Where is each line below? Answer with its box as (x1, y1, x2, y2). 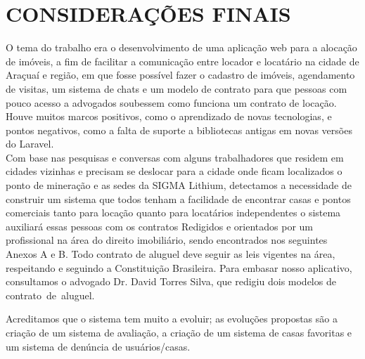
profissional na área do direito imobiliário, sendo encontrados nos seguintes (6, 233, 328, 247)
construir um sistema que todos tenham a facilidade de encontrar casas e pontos (6, 191, 351, 206)
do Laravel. (6, 136, 54, 151)
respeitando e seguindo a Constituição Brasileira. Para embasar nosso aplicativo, (6, 260, 352, 275)
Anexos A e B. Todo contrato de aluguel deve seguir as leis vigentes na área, (6, 247, 335, 261)
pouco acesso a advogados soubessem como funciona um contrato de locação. (6, 95, 337, 110)
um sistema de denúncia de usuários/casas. (6, 339, 191, 353)
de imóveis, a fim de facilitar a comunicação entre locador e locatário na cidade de (6, 53, 359, 68)
